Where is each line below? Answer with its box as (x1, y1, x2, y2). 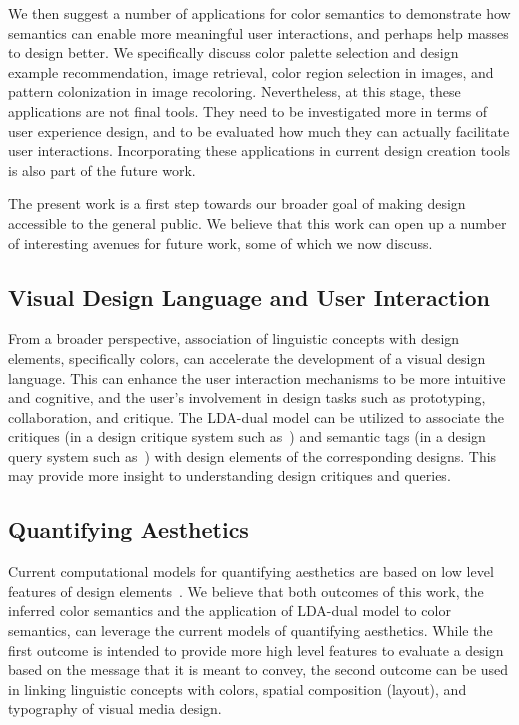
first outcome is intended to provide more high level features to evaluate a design (8, 639, 504, 660)
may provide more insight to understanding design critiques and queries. (8, 465, 451, 486)
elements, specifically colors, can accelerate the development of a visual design (8, 347, 486, 368)
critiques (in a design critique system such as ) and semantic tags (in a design (8, 426, 486, 447)
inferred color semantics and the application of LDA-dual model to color (8, 600, 451, 621)
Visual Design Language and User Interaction (8, 281, 491, 312)
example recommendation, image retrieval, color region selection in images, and (8, 61, 494, 82)
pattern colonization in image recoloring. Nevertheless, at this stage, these (8, 81, 461, 102)
